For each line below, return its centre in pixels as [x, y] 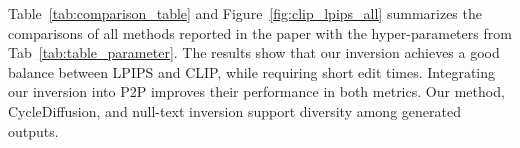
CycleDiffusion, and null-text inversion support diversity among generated [234, 110]
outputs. [33, 130]
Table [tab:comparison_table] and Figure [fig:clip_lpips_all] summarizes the [245, 13]
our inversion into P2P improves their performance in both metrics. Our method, [256, 91]
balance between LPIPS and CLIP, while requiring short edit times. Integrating [252, 71]
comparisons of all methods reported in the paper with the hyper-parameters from [260, 32]
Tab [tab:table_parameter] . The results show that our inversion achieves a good [254, 52]
